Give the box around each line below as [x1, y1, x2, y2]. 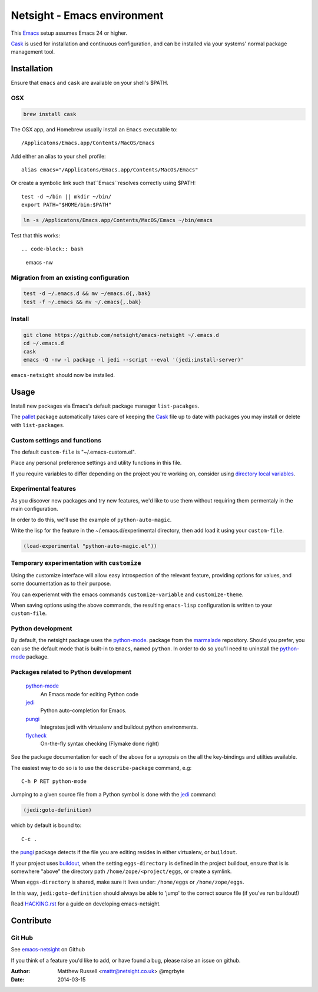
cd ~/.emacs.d [23, 340, 64, 347]
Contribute [11, 915, 52, 925]
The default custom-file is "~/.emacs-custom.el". [11, 448, 136, 455]
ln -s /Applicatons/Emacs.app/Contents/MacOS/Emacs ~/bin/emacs [23, 217, 213, 224]
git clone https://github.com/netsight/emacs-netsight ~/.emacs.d [23, 332, 219, 338]
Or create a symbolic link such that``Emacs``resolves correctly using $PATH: [11, 180, 196, 187]
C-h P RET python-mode [21, 778, 87, 785]
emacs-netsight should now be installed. [11, 372, 115, 379]
